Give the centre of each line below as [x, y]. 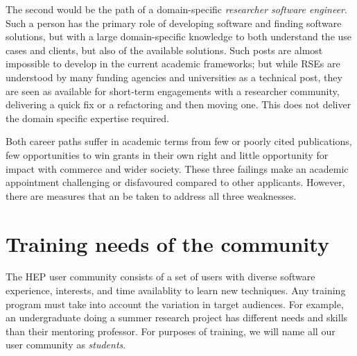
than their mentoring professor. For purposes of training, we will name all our [171, 331]
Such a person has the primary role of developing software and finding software [174, 23]
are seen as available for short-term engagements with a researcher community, [173, 91]
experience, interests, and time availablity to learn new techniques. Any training [176, 290]
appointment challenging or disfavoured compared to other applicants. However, [175, 182]
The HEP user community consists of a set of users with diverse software [160, 277]
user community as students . [66, 345]
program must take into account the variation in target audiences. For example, [175, 304]
